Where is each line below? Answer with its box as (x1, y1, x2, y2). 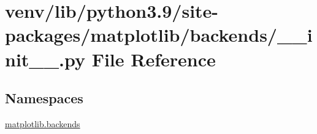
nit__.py (5, 46, 85, 71)
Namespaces (5, 89, 83, 108)
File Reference (91, 46, 216, 71)
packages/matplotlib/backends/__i (5, 22, 313, 47)
